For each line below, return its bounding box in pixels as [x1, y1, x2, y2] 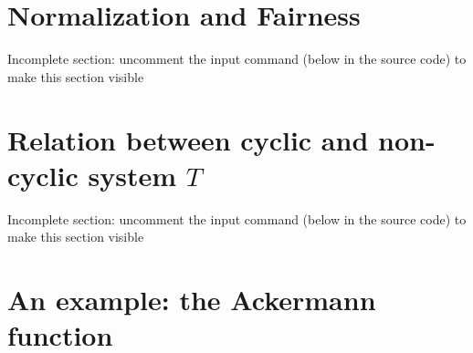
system [88, 156, 177, 193]
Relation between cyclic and [7, 120, 369, 158]
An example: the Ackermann [7, 281, 376, 317]
